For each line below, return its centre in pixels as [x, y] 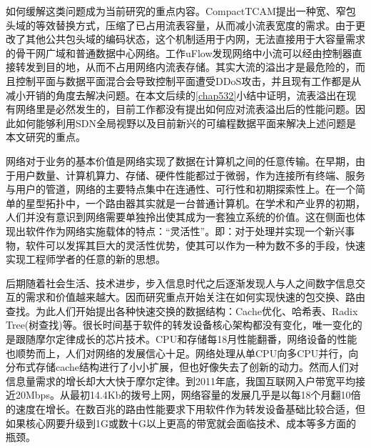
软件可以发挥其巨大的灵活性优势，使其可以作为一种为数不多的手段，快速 [195, 245]
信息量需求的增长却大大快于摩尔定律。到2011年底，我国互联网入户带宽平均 [181, 380]
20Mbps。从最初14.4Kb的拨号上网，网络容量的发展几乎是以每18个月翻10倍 [188, 395]
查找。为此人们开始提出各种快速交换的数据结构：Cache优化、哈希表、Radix [182, 310]
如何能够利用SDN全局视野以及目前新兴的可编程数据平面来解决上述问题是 [185, 123]
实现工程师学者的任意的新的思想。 [86, 259]
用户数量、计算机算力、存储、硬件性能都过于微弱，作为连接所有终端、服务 [190, 175]
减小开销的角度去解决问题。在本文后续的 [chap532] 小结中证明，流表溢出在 [176, 95]
